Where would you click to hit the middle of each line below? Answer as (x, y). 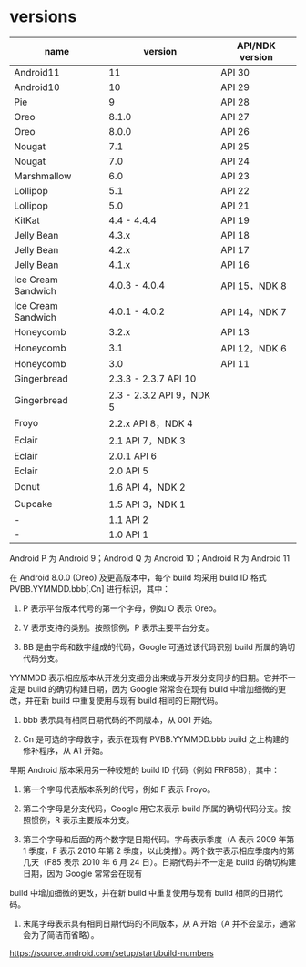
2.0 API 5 (128, 471)
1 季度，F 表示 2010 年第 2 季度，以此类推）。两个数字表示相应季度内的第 (158, 850)
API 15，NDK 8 (253, 286)
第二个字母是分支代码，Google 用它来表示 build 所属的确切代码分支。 (153, 809)
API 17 (235, 249)
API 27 (235, 117)
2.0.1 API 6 (133, 455)
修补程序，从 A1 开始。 (65, 750)
